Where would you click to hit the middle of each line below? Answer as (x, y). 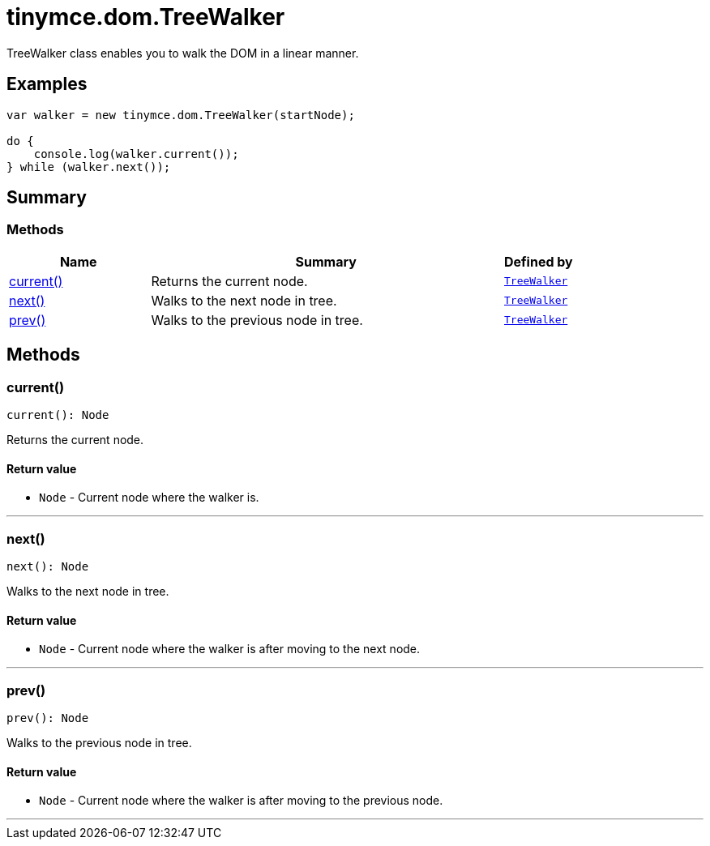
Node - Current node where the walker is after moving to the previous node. (241, 801)
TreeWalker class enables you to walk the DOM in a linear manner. (183, 53)
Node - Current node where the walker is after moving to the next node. (230, 649)
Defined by (539, 261)
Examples (47, 84)
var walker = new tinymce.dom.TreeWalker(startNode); (181, 115)
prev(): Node (48, 718)
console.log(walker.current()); (136, 154)
